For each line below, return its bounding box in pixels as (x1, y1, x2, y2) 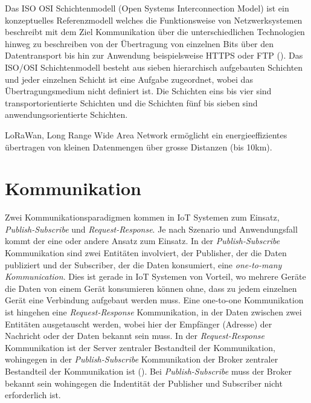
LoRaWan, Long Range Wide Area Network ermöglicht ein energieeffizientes (5, 128, 287, 141)
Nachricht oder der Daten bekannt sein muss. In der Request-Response (5, 329, 265, 342)
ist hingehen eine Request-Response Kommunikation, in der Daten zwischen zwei (5, 306, 302, 318)
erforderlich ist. (5, 388, 61, 401)
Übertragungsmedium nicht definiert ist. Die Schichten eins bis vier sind (5, 85, 272, 97)
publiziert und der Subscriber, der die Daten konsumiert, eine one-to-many (5, 258, 282, 271)
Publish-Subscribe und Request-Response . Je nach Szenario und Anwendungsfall (5, 222, 298, 235)
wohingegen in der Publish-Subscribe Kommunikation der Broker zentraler (5, 353, 278, 366)
